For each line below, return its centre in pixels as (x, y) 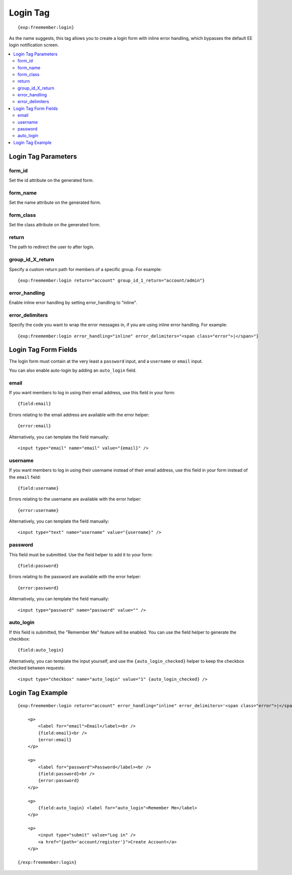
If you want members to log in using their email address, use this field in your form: (92, 393)
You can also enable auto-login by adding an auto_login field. (73, 370)
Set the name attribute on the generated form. (55, 202)
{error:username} (38, 510)
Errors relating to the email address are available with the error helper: (79, 415)
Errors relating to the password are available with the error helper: (75, 577)
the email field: (25, 477)
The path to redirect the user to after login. (52, 247)
